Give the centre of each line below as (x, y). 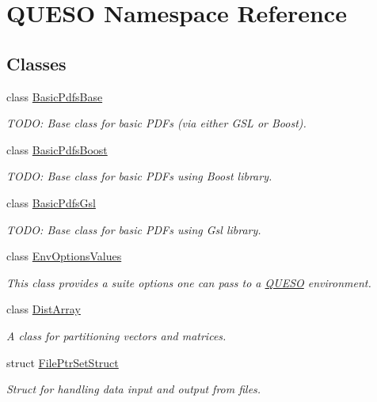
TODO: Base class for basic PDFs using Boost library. (139, 176)
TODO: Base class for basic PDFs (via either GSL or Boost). (156, 123)
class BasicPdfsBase (55, 96)
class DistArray (44, 309)
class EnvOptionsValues (64, 256)
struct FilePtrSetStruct (63, 362)
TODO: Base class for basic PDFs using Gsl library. (134, 229)
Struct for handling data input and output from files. (134, 389)
